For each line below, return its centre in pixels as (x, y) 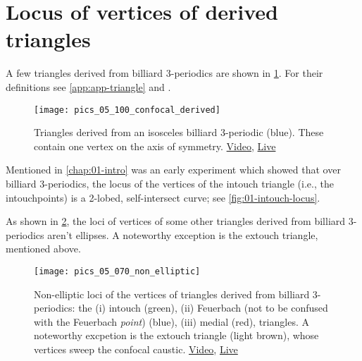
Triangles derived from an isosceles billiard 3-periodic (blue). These (179, 132)
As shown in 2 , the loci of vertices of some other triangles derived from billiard (176, 221)
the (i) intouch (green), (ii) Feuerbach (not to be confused (203, 308)
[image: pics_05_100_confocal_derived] (127, 110)
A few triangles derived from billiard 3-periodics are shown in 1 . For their (164, 73)
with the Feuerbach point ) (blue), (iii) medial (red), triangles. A (171, 321)
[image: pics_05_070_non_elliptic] (117, 271)
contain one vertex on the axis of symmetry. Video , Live (155, 146)
